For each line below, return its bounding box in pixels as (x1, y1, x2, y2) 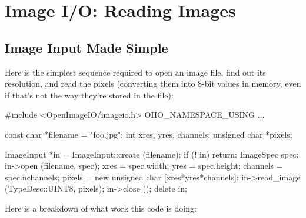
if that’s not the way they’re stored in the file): (5, 88, 174, 101)
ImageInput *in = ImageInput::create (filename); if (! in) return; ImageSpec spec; (5, 148, 299, 160)
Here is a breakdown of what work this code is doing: (5, 202, 197, 214)
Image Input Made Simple (5, 38, 168, 56)
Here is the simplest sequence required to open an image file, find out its (5, 66, 266, 78)
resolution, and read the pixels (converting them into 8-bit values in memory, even (5, 77, 301, 90)
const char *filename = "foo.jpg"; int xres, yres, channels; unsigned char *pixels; (5, 128, 292, 140)
